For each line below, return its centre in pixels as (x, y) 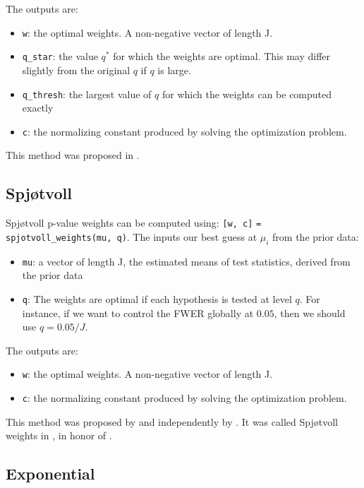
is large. (174, 70)
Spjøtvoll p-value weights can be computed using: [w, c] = (134, 223)
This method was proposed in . (73, 155)
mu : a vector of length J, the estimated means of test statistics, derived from (186, 261)
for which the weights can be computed (247, 94)
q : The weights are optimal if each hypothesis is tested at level (157, 298)
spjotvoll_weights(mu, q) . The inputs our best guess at (132, 236)
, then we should (310, 313)
